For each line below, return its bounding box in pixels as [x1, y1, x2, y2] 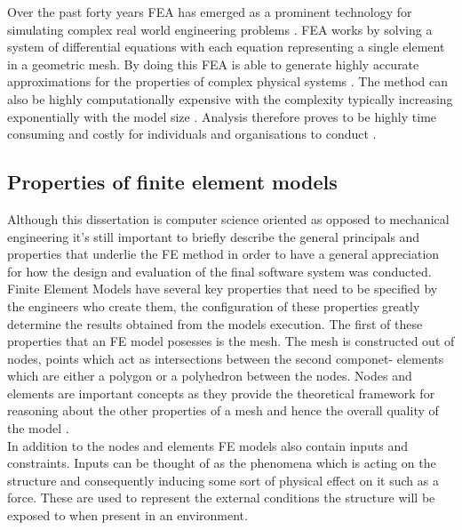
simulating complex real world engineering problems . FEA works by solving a [7, 20, 433, 38]
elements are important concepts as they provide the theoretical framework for [7, 383, 435, 402]
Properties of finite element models [7, 168, 338, 196]
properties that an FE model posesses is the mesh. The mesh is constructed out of [7, 332, 455, 350]
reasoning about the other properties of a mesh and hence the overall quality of [7, 401, 439, 420]
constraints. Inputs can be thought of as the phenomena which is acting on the [7, 454, 436, 472]
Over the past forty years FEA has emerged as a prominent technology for [7, 3, 412, 20]
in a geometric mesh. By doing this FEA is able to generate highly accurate [7, 54, 419, 73]
